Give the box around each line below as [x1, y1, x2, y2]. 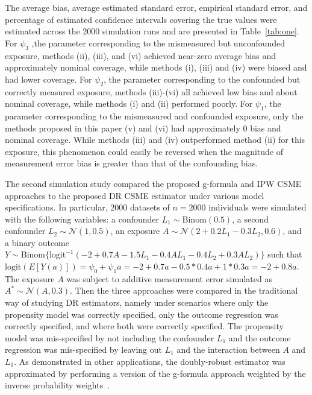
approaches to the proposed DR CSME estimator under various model [5, 189, 264, 201]
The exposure [5, 272, 55, 285]
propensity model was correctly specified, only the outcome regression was [5, 308, 278, 320]
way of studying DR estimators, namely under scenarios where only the [5, 296, 269, 309]
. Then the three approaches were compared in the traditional [69, 284, 298, 297]
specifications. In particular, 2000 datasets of [5, 201, 170, 213]
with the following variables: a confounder [5, 212, 160, 225]
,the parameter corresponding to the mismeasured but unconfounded [31, 36, 285, 49]
